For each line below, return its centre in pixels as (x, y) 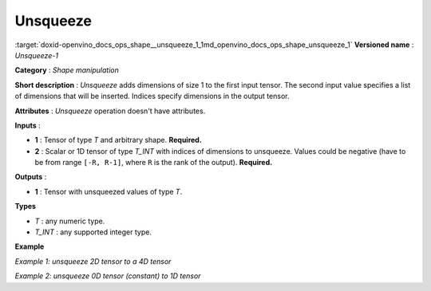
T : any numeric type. (70, 221)
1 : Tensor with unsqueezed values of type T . (109, 191)
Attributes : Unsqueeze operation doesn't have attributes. (110, 111)
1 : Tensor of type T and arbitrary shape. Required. (119, 140)
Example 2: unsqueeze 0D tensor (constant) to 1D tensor (108, 276)
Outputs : (31, 177)
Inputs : (28, 125)
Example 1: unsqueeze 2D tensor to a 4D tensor (93, 261)
